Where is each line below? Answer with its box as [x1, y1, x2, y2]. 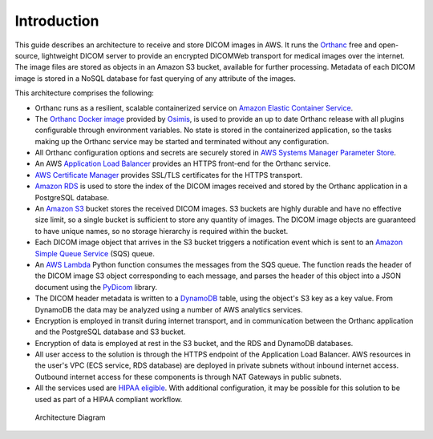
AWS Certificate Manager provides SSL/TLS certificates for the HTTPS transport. [34, 170, 303, 179]
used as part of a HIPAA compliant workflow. [34, 394, 183, 404]
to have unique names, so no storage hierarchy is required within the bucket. [34, 226, 289, 236]
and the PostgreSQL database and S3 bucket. [34, 327, 186, 336]
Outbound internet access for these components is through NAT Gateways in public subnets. [34, 372, 342, 381]
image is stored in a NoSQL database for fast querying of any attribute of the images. [14, 73, 297, 83]
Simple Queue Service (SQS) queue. [34, 248, 156, 258]
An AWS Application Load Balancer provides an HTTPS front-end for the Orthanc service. [34, 159, 331, 168]
